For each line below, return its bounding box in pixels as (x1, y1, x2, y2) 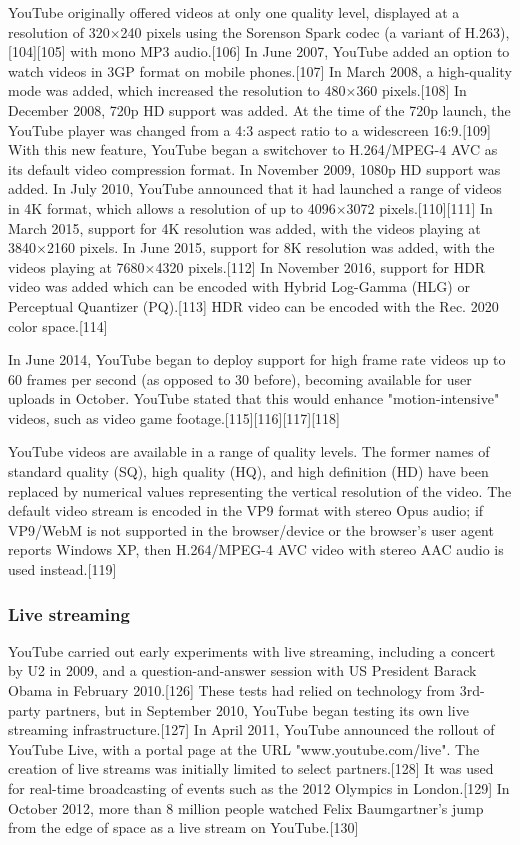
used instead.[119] (8, 559, 117, 580)
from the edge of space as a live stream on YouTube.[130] (8, 817, 359, 838)
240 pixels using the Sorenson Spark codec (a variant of (120, 21, 461, 42)
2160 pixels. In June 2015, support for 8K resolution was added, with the (46, 237, 495, 258)
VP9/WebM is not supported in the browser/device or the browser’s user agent (8, 519, 494, 540)
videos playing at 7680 (8, 256, 145, 277)
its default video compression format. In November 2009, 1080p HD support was (8, 158, 501, 179)
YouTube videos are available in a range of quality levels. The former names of (8, 441, 490, 462)
